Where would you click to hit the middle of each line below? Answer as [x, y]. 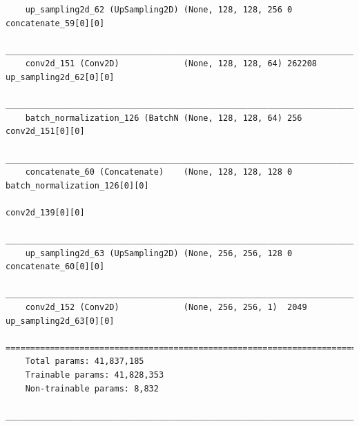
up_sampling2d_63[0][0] [60, 321]
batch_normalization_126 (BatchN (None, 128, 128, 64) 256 [164, 118]
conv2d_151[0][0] [45, 132]
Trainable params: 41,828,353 [95, 375]
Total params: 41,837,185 [85, 361]
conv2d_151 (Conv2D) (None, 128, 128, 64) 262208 [171, 64]
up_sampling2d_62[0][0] [60, 77]
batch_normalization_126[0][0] [77, 185]
